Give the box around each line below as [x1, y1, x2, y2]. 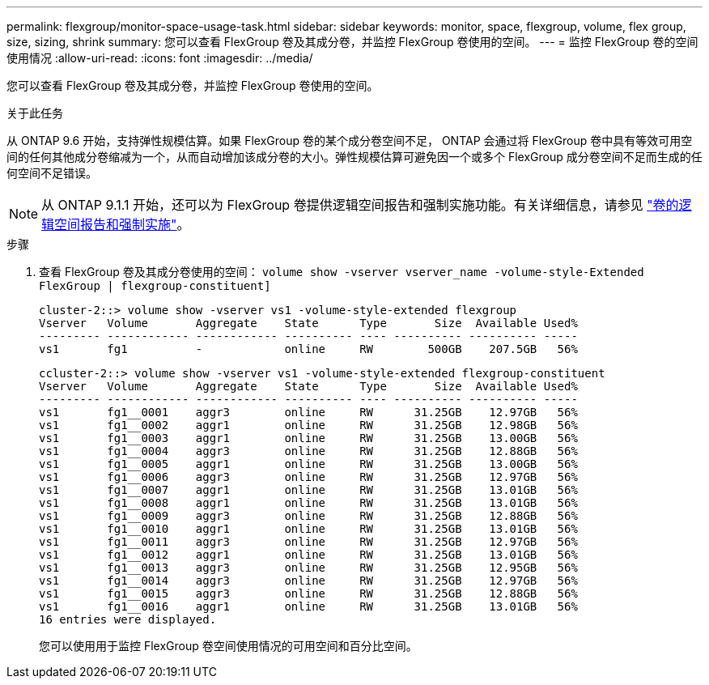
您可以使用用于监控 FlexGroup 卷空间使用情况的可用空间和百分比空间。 [39, 639, 418, 653]
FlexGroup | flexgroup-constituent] [39, 279, 271, 292]
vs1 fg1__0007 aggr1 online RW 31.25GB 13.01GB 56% [39, 483, 578, 496]
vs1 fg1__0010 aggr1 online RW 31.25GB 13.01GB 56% [39, 522, 578, 535]
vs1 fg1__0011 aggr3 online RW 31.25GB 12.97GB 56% [39, 535, 578, 548]
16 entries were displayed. [39, 613, 217, 626]
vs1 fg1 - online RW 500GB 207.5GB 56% [39, 342, 578, 355]
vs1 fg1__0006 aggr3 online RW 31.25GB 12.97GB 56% [39, 470, 578, 483]
